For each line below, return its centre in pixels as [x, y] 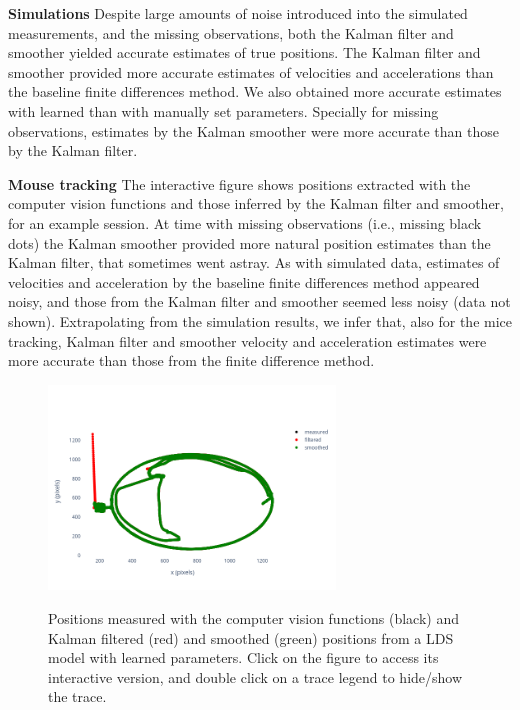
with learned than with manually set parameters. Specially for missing [223, 110]
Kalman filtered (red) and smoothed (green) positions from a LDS [251, 637]
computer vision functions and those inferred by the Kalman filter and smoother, [256, 203]
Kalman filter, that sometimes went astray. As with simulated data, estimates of [254, 262]
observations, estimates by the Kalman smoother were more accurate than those [253, 130]
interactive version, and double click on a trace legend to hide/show [255, 676]
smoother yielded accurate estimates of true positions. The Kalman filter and [244, 52]
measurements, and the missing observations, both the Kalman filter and [231, 32]
